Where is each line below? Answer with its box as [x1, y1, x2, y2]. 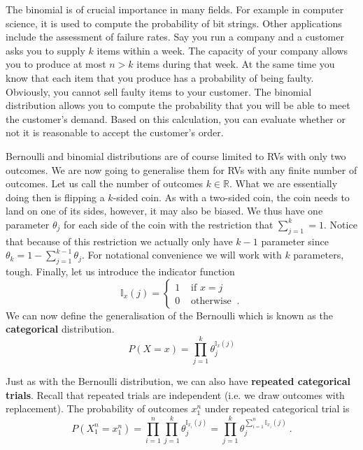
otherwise [191, 296, 232, 306]
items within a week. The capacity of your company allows [97, 43, 348, 57]
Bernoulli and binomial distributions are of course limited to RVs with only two [6, 148, 346, 163]
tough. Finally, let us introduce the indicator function [6, 264, 235, 279]
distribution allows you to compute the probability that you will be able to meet [6, 98, 350, 112]
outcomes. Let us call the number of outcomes [6, 176, 203, 191]
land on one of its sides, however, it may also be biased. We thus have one [6, 203, 323, 218]
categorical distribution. [6, 321, 115, 336]
